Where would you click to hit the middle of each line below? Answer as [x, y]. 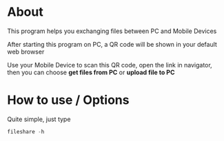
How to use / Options [68, 100]
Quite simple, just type [39, 119]
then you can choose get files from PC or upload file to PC [91, 72]
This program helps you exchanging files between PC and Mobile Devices [112, 31]
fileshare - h [26, 131]
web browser [26, 52]
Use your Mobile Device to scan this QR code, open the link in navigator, [110, 65]
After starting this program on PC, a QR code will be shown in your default [112, 44]
